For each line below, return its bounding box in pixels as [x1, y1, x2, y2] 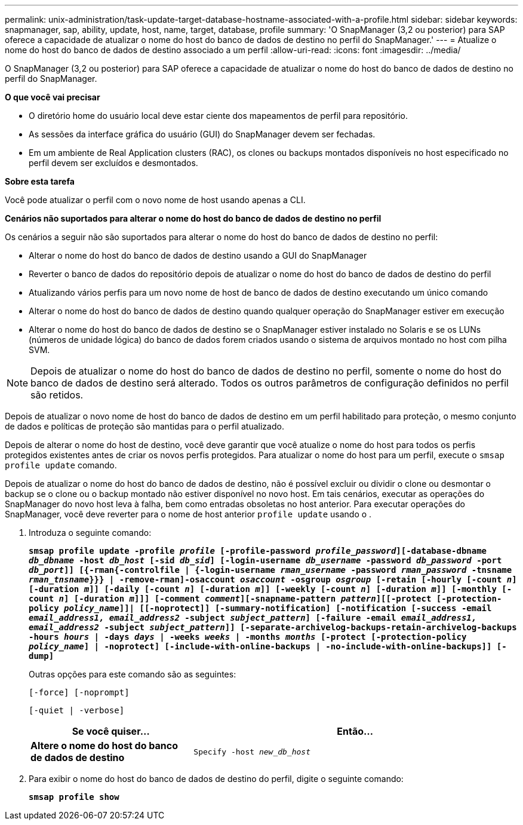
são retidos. [30, 389, 84, 401]
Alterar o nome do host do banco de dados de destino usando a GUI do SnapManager [29, 250, 367, 260]
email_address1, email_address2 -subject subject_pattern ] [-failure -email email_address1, [29, 613, 477, 622]
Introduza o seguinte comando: [29, 527, 152, 538]
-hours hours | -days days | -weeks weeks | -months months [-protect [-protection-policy [29, 632, 467, 642]
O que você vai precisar [5, 92, 100, 102]
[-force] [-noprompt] [29, 688, 130, 697]
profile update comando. [5, 460, 117, 470]
